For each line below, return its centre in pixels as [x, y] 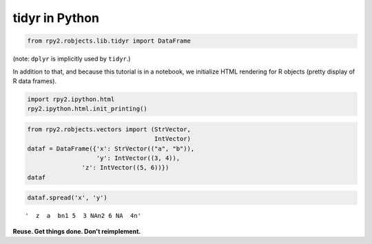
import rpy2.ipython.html [71, 99]
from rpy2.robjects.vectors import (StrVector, [109, 129]
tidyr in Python [56, 18]
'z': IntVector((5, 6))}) [125, 168]
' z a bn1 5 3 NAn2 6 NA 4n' [83, 216]
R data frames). [35, 81]
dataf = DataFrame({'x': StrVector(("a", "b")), [111, 148]
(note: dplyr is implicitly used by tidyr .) [72, 59]
